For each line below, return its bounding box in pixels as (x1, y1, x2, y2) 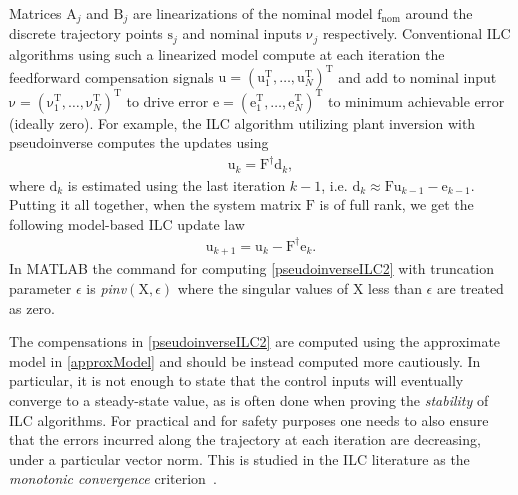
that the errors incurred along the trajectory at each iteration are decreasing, (9, 429, 481, 450)
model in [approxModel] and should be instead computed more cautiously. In (9, 350, 481, 371)
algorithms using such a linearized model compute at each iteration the (9, 43, 445, 64)
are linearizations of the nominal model (132, 3, 373, 23)
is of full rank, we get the (319, 194, 474, 215)
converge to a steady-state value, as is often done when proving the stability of (9, 390, 489, 410)
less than (368, 278, 422, 299)
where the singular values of (177, 278, 349, 299)
